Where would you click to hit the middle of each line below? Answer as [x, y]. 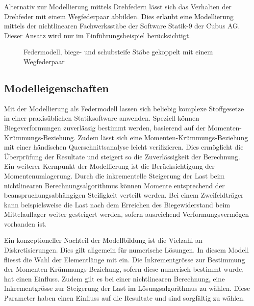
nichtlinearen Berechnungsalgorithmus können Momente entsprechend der [114, 185]
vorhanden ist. [25, 223]
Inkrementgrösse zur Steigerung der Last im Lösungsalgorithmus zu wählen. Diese [127, 288]
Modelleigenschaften [56, 88]
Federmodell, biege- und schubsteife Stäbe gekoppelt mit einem [118, 52]
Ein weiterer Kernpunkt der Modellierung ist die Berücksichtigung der [109, 166]
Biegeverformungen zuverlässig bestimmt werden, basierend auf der [105, 127]
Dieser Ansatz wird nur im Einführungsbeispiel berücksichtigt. [98, 35]
